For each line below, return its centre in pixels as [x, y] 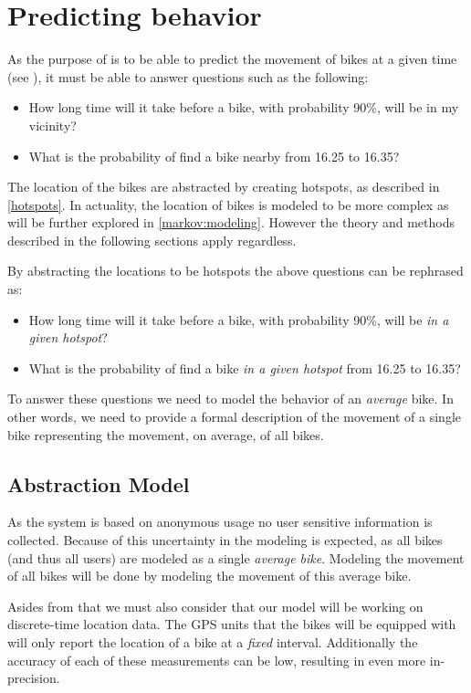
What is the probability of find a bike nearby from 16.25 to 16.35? [214, 156]
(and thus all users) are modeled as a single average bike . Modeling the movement [236, 557]
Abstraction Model [99, 483]
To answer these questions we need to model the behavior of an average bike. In [230, 399]
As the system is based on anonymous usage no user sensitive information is [220, 522]
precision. [34, 678]
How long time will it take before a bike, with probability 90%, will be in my [244, 107]
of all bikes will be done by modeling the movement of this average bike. [209, 576]
